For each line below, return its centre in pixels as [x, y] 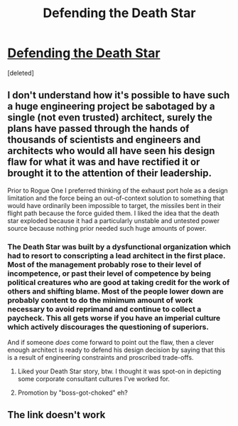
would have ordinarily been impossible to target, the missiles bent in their [114, 205]
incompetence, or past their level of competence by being [109, 274]
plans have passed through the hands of [98, 129]
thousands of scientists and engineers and [104, 140]
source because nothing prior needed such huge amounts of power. [107, 228]
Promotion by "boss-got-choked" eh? [72, 393]
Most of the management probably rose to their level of [104, 264]
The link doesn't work [56, 415]
